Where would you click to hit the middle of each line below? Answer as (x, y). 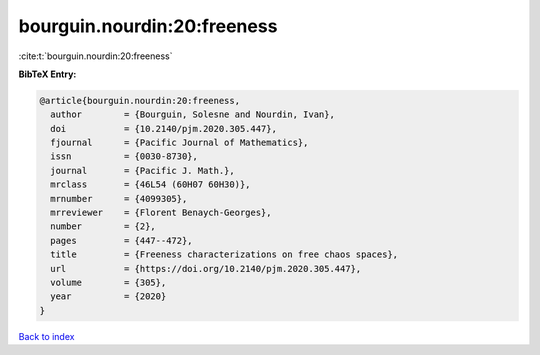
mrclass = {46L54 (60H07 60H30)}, (150, 184)
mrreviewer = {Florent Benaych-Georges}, (161, 213)
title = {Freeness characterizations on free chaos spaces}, (224, 254)
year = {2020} (108, 296)
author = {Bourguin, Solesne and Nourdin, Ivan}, (192, 114)
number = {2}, (103, 226)
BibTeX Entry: (47, 74)
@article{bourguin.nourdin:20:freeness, (139, 100)
